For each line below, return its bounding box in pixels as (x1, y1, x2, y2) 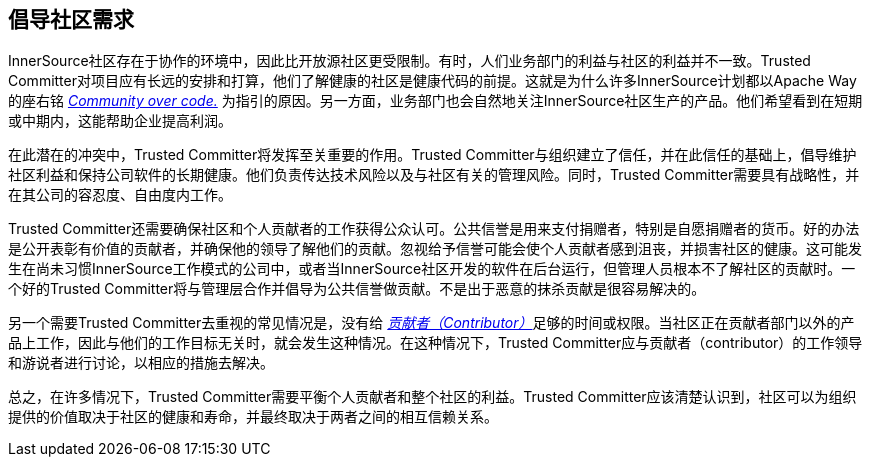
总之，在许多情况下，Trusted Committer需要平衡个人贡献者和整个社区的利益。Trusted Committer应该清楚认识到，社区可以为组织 (8, 388, 857, 406)
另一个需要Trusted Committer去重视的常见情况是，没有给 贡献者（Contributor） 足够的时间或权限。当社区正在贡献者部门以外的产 (8, 314, 855, 332)
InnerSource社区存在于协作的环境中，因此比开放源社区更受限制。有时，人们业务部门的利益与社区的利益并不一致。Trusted (8, 52, 811, 70)
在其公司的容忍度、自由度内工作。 (8, 186, 232, 204)
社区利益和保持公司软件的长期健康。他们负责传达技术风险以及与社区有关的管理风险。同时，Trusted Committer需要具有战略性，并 (8, 166, 860, 184)
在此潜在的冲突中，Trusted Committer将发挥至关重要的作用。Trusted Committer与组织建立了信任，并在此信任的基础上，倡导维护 (8, 146, 857, 164)
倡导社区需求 (8, 7, 134, 32)
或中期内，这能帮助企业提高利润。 (8, 112, 232, 130)
